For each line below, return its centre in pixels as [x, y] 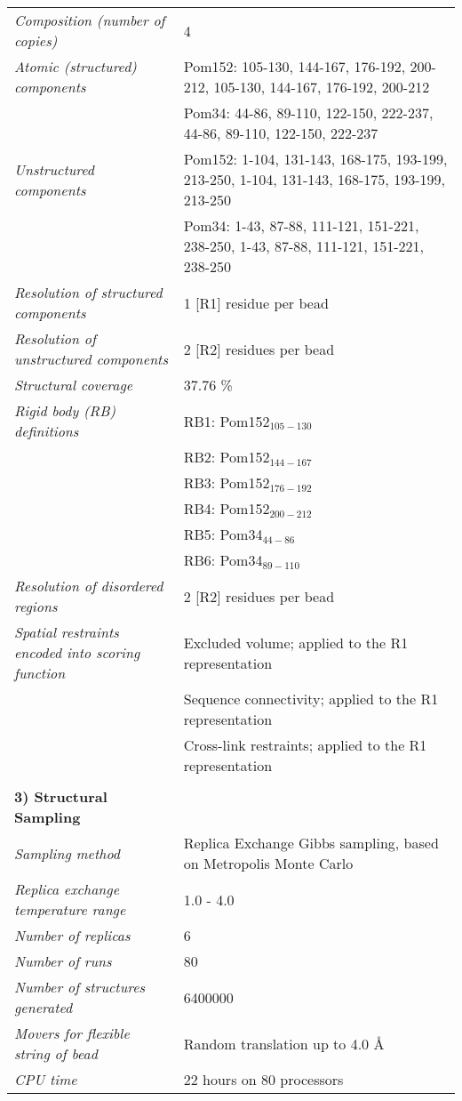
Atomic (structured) [76, 66]
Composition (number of [90, 20]
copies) [36, 40]
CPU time [46, 1079]
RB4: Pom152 [227, 508]
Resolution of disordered [89, 586]
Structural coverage [74, 385]
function [40, 673]
